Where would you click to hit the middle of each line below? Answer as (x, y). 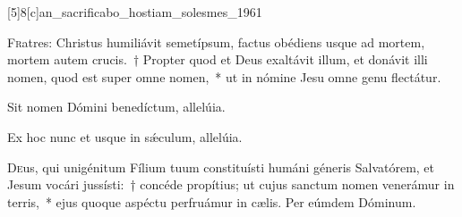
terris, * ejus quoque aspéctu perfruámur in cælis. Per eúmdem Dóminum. (212, 201)
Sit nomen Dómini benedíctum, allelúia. (116, 107)
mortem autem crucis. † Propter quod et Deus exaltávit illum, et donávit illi (218, 59)
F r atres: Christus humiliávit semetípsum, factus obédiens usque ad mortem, (216, 42)
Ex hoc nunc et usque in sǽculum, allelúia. (125, 136)
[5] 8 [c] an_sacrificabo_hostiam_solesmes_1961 (135, 12)
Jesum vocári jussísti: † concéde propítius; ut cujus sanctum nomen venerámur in (231, 184)
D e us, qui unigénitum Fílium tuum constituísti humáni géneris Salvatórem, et (221, 167)
